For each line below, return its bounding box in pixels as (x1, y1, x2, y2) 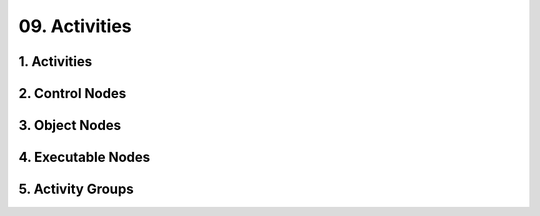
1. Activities (18, 53, 93, 70)
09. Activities (18, 15, 132, 37)
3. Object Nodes (18, 117, 122, 134)
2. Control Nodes (18, 85, 127, 102)
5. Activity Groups (18, 181, 134, 198)
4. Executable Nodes (18, 149, 151, 166)
